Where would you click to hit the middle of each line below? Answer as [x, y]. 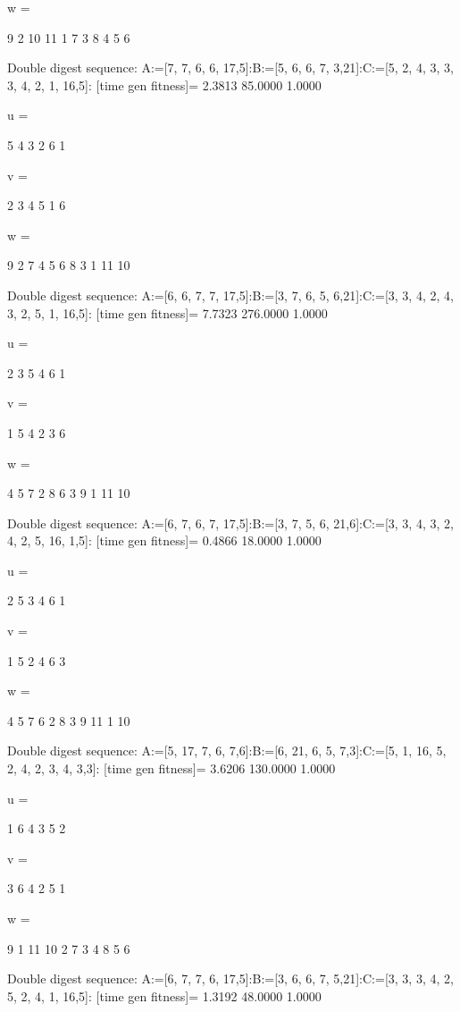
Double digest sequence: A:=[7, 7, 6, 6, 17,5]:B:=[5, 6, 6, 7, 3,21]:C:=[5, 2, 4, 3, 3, [230, 67]
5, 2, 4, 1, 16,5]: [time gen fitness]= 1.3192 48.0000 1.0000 [164, 995]
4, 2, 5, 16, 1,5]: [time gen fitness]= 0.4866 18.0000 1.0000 [164, 540]
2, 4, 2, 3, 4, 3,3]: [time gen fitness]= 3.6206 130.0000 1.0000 [171, 768]
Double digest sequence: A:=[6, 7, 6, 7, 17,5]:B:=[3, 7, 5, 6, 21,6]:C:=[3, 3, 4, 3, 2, [230, 523]
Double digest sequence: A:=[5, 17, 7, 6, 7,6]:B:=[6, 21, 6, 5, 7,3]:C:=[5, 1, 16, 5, [227, 751]
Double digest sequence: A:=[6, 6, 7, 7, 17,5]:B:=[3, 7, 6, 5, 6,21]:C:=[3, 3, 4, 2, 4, [230, 295]
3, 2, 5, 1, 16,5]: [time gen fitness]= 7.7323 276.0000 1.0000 [167, 312]
